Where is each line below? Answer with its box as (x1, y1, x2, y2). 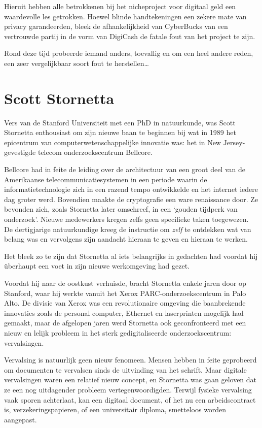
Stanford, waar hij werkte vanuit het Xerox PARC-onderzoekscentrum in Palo (4, 287, 246, 298)
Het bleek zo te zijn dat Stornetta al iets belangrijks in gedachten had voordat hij (4, 250, 258, 261)
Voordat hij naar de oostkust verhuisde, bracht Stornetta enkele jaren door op (4, 278, 246, 288)
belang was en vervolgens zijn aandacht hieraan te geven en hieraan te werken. (4, 234, 248, 244)
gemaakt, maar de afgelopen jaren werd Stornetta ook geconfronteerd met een (4, 317, 246, 328)
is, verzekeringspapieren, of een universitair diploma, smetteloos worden (4, 404, 227, 415)
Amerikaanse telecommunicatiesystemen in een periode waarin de (4, 174, 207, 184)
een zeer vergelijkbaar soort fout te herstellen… (4, 57, 149, 68)
